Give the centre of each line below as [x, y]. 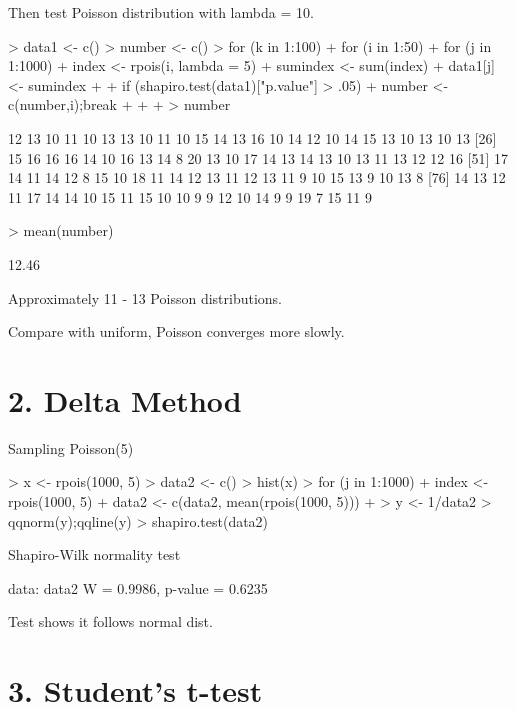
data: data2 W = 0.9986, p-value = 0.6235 [138, 587]
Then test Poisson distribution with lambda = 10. [161, 12]
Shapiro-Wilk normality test [94, 554]
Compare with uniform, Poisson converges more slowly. [176, 331]
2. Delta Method [125, 399]
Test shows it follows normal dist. [110, 621]
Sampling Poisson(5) [71, 447]
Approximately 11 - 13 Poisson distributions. [145, 297]
